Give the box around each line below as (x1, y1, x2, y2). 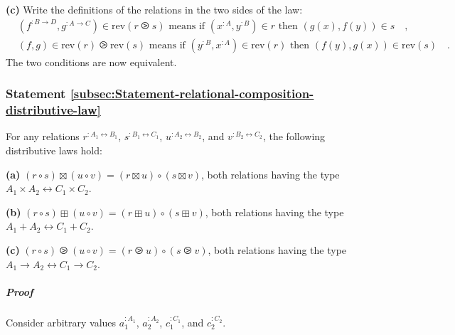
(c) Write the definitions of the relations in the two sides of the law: (6, 2, 303, 16)
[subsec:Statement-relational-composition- (70, 85, 314, 102)
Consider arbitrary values (6, 314, 117, 329)
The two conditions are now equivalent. (6, 54, 177, 69)
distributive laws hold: (6, 142, 102, 157)
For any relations (6, 129, 80, 144)
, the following (262, 129, 326, 144)
